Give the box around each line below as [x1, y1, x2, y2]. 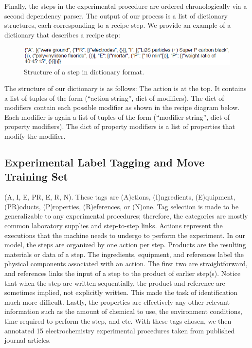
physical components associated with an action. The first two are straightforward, [4, 258, 248, 269]
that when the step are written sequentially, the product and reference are [4, 277, 225, 288]
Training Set [4, 169, 68, 184]
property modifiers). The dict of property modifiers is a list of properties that [4, 121, 235, 131]
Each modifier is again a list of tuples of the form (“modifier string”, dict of [4, 111, 230, 122]
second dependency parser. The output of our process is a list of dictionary [4, 10, 228, 20]
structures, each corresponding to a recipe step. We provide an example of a [4, 20, 231, 30]
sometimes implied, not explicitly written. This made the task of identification [4, 287, 238, 297]
